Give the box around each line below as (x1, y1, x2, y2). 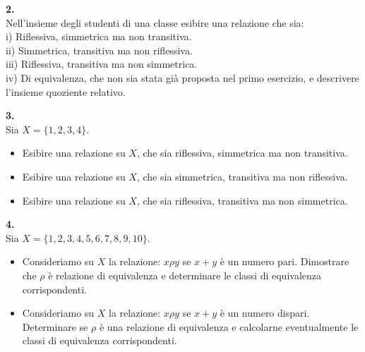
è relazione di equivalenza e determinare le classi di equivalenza (48, 267, 321, 282)
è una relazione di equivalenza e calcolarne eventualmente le (99, 319, 359, 334)
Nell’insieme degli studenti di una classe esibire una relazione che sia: (6, 15, 304, 30)
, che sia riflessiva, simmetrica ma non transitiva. (136, 145, 348, 160)
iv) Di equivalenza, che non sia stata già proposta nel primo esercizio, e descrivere (6, 70, 359, 85)
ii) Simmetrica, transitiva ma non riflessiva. (6, 42, 193, 57)
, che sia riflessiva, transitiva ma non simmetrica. (136, 193, 348, 207)
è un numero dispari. (220, 305, 310, 320)
